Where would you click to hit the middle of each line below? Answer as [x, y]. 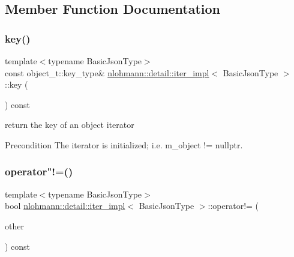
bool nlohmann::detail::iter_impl [65, 206]
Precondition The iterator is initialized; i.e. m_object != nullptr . [124, 144]
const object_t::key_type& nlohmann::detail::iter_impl [107, 72]
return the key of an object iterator [70, 125]
